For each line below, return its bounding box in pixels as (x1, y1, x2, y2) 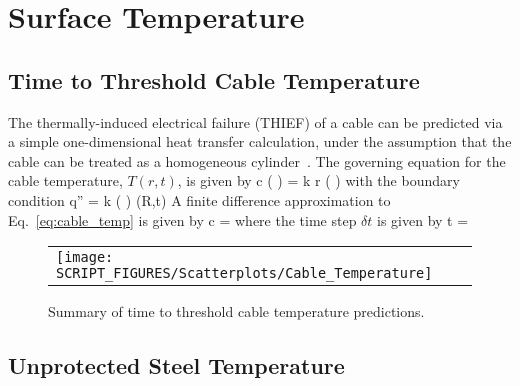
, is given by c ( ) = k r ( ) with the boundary (177, 170, 460, 191)
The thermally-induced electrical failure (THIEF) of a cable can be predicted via (8, 111, 503, 132)
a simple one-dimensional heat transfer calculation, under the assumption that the (8, 131, 512, 152)
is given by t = (377, 209, 469, 230)
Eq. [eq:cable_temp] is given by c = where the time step (8, 209, 357, 230)
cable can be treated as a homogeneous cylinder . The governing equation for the (8, 150, 506, 171)
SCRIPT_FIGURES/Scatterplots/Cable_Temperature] (56, 265, 433, 282)
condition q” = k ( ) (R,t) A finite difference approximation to (8, 189, 391, 210)
